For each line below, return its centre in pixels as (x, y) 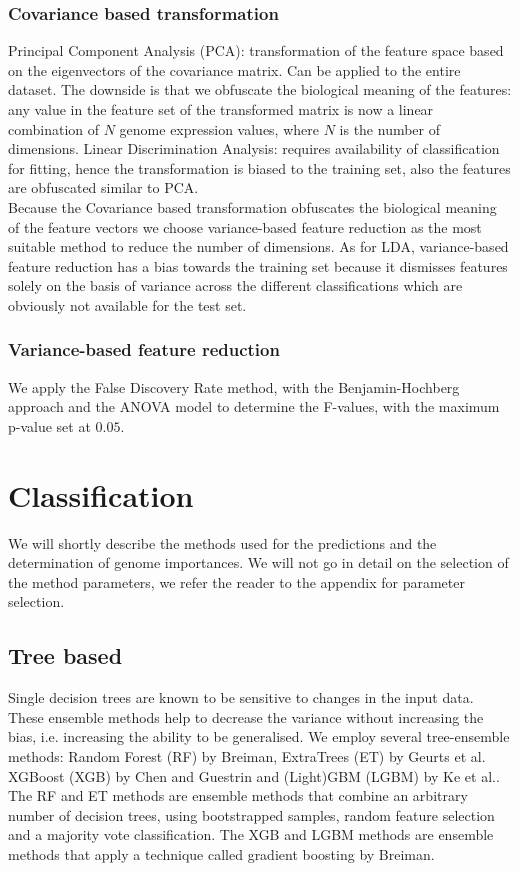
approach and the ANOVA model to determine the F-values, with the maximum (254, 406)
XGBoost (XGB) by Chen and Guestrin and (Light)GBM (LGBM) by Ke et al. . (254, 775)
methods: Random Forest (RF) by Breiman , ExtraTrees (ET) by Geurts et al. (247, 756)
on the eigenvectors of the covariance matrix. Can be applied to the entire (234, 69)
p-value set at (49, 425)
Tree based (65, 655)
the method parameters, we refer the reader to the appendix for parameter (236, 581)
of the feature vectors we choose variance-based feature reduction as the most (245, 226)
